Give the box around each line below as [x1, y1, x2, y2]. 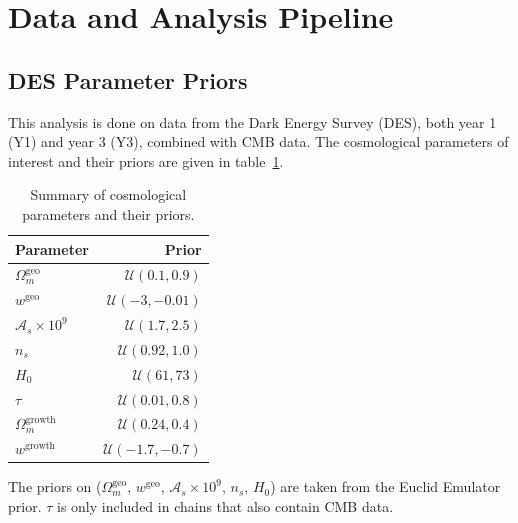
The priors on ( [8, 476, 102, 497]
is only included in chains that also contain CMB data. [57, 495, 394, 516]
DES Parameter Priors [8, 64, 248, 95]
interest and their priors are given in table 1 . [8, 150, 284, 171]
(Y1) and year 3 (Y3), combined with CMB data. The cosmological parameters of [8, 131, 509, 152]
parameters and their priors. [22, 203, 195, 224]
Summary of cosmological [30, 184, 187, 205]
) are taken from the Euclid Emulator [270, 476, 501, 497]
